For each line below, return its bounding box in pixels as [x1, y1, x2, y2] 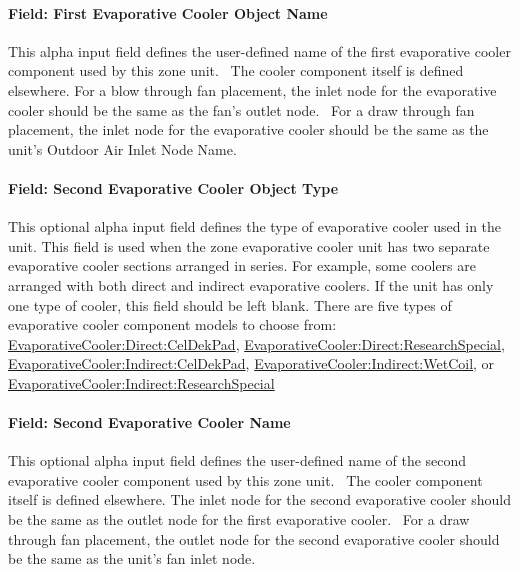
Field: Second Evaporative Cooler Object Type [8, 177, 339, 198]
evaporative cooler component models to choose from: [8, 314, 337, 335]
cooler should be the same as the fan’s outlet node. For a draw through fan [8, 99, 475, 120]
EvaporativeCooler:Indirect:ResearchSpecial [8, 372, 275, 393]
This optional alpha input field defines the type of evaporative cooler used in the [8, 216, 502, 237]
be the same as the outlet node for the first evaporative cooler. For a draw [8, 509, 470, 530]
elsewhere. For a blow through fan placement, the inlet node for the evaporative [8, 79, 497, 100]
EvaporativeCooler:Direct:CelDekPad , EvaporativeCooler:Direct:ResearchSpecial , [8, 333, 505, 354]
